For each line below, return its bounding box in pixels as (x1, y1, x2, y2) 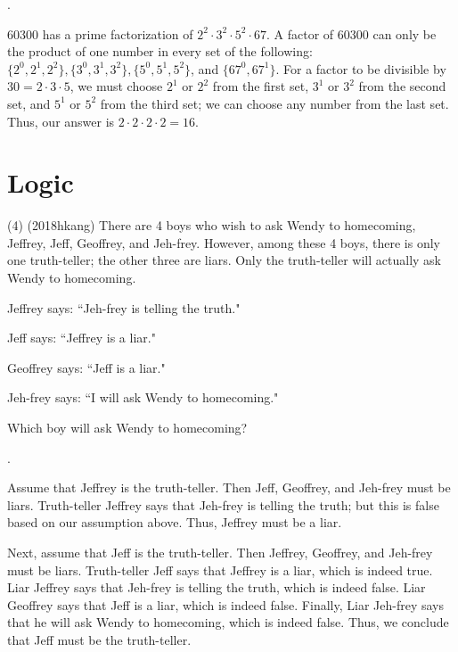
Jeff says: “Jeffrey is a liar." (7, 328, 156, 347)
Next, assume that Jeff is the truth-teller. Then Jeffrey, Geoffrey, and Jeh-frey (7, 543, 433, 561)
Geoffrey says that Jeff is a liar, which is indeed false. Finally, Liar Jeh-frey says (7, 595, 444, 614)
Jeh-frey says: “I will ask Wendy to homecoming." (7, 388, 279, 407)
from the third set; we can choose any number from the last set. (100, 94, 449, 112)
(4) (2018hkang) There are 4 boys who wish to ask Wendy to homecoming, (7, 216, 416, 235)
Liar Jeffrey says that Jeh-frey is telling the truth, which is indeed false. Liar (7, 578, 426, 597)
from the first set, (212, 77, 309, 95)
